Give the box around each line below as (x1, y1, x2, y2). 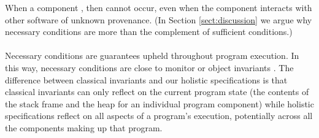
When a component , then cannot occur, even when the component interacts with (5, 1, 312, 13)
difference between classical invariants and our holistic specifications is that (5, 73, 288, 86)
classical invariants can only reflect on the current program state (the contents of (5, 85, 309, 98)
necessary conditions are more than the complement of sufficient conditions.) (5, 25, 293, 38)
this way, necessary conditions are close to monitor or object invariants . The (5, 61, 294, 74)
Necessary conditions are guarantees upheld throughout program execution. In (5, 49, 299, 62)
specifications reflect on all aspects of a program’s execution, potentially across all (5, 109, 313, 122)
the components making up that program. (5, 121, 163, 134)
